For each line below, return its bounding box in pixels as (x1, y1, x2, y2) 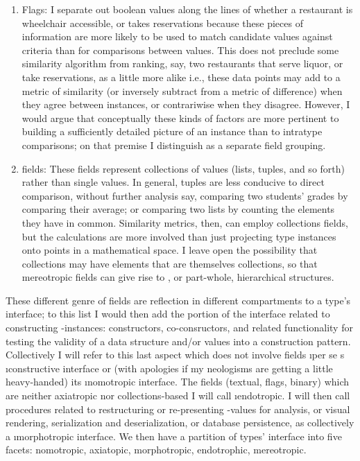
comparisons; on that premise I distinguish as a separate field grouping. (22, 137, 326, 152)
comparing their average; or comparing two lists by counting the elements (22, 202, 335, 216)
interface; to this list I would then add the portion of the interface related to (6, 306, 330, 321)
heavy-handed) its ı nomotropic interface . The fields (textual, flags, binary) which (6, 374, 350, 389)
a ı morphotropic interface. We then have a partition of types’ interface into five (6, 428, 342, 443)
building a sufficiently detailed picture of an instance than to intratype (22, 124, 323, 139)
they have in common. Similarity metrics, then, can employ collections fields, (22, 215, 348, 229)
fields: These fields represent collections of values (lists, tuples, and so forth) (22, 161, 345, 175)
